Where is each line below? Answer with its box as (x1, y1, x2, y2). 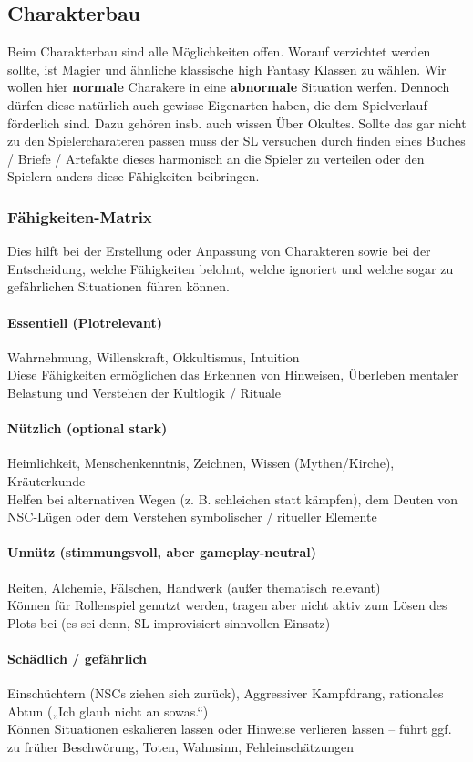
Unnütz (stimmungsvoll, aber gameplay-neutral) (7, 543, 317, 562)
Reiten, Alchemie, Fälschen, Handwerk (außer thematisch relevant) (7, 577, 381, 596)
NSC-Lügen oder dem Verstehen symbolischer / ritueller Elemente (7, 507, 377, 526)
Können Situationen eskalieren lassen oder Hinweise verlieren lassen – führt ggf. (7, 719, 452, 738)
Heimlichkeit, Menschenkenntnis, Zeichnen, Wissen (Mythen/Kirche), (7, 453, 395, 472)
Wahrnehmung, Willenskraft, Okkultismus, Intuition (7, 347, 300, 366)
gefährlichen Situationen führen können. (7, 277, 230, 296)
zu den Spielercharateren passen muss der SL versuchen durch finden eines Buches (7, 131, 466, 150)
